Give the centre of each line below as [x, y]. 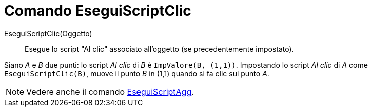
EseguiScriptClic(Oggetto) [48, 33]
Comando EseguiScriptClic [98, 11]
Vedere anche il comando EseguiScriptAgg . [110, 91]
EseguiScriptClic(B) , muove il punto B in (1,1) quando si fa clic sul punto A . [137, 73]
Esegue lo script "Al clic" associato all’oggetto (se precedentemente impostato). [159, 49]
